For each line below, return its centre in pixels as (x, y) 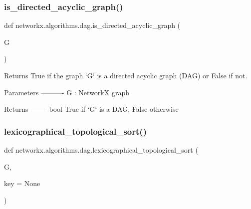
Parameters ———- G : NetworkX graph (67, 92)
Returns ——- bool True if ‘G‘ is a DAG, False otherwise (91, 109)
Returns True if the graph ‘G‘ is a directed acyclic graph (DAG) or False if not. (126, 75)
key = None (22, 183)
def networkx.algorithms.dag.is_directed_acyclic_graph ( (92, 25)
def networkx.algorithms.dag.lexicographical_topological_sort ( (101, 150)
